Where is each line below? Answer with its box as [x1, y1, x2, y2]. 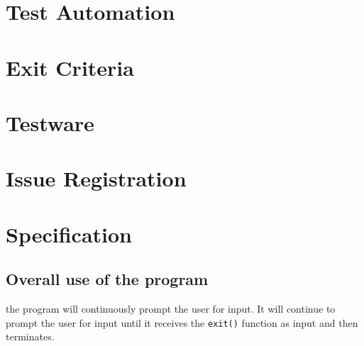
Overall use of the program [6, 268, 209, 290]
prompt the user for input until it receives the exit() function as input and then [6, 315, 358, 330]
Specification [6, 219, 132, 248]
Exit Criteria [6, 52, 134, 82]
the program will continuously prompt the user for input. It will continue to [6, 301, 336, 316]
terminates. [6, 329, 55, 344]
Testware [6, 108, 94, 137]
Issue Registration [6, 164, 187, 193]
